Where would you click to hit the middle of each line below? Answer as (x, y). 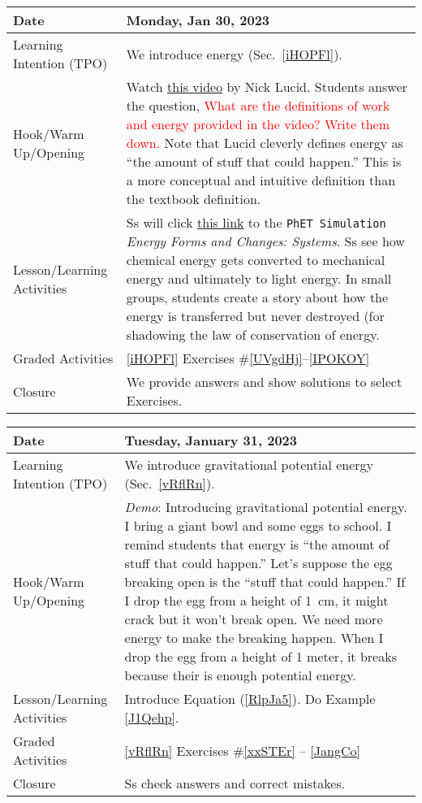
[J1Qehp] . (152, 717)
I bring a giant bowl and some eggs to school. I (258, 525)
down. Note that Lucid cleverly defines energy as (265, 143)
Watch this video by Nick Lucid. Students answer (267, 87)
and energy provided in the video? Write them (258, 124)
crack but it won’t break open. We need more (254, 619)
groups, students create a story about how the (257, 297)
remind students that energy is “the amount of (257, 544)
